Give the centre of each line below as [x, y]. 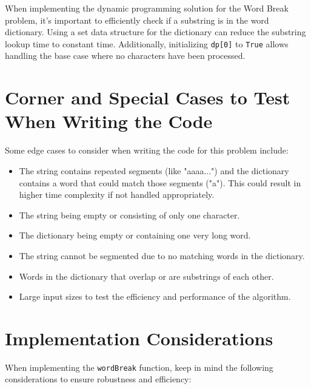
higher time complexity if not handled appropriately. [117, 194]
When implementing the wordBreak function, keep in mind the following [139, 367]
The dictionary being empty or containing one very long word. [135, 235]
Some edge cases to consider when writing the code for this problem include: [147, 150]
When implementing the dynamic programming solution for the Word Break [147, 8]
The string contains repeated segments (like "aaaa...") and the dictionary [154, 170]
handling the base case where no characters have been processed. [125, 56]
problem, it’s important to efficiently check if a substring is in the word [137, 20]
